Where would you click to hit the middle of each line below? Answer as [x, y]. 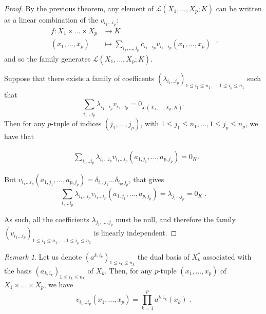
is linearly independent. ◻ [135, 233]
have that [19, 136]
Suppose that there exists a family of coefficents [79, 78]
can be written [239, 8]
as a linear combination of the [51, 19]
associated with [227, 256]
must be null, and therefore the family [176, 219]
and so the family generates [47, 58]
